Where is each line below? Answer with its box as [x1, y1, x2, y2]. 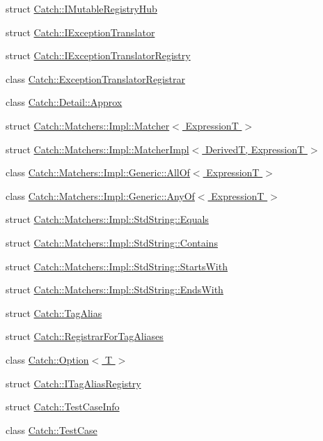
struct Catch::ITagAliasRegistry [6, 376, 141, 390]
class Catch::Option [6, 352, 89, 366]
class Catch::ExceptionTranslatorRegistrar [6, 71, 185, 86]
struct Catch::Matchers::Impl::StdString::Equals [6, 212, 209, 226]
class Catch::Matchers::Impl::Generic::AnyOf [6, 188, 195, 203]
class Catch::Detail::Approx [6, 95, 123, 109]
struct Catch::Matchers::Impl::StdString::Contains [6, 235, 218, 249]
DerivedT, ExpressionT [205, 141, 305, 156]
